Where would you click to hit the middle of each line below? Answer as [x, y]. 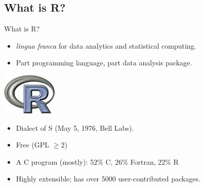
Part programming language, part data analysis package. [104, 63]
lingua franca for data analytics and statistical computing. [106, 45]
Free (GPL [33, 145]
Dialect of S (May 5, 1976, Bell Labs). [75, 127]
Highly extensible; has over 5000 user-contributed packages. [108, 179]
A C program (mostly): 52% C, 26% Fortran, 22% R [97, 161]
